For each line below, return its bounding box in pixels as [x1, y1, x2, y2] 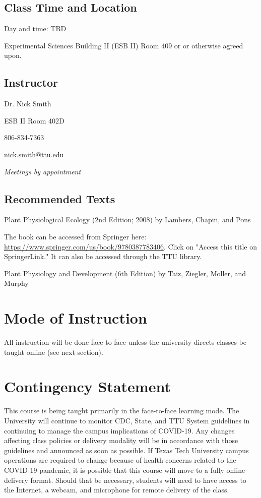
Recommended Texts [4, 191, 115, 206]
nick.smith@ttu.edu [4, 149, 64, 159]
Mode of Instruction [4, 307, 147, 328]
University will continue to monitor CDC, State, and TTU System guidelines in [4, 415, 250, 425]
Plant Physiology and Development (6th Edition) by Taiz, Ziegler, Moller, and [4, 268, 246, 278]
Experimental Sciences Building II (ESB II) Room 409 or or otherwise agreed [4, 40, 243, 50]
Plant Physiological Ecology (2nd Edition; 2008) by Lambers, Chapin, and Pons [4, 214, 251, 225]
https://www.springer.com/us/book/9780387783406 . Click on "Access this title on [4, 241, 257, 252]
